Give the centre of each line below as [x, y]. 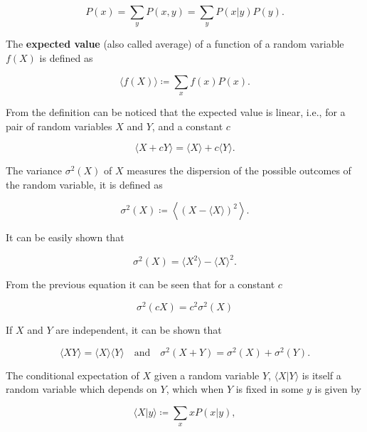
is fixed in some [270, 389]
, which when [195, 389]
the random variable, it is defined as [84, 184]
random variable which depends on [81, 389]
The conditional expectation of [73, 375]
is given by [338, 389]
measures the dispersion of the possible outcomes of [239, 170]
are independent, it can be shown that [139, 330]
